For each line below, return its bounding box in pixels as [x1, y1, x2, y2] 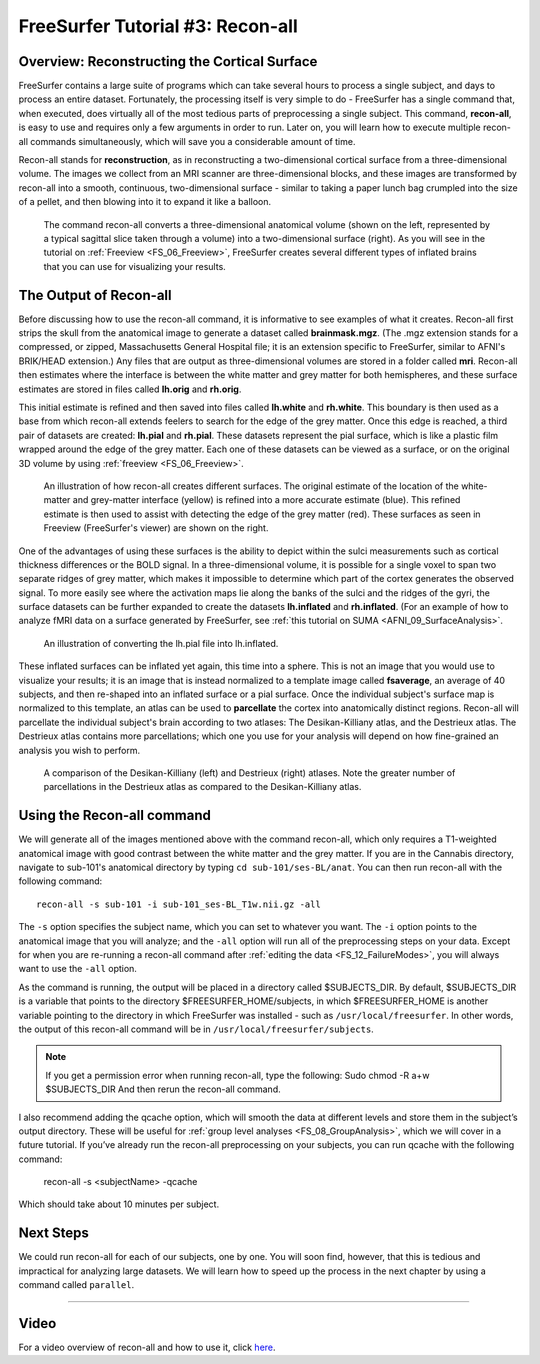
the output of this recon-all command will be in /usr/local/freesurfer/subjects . [18, 1023, 374, 1035]
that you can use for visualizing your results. [43, 260, 227, 272]
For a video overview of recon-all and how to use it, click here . [18, 1341, 276, 1354]
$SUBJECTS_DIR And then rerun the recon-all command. [45, 1083, 281, 1095]
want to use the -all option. [18, 963, 137, 975]
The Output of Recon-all [18, 286, 172, 304]
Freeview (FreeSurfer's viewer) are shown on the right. [43, 522, 269, 534]
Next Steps [18, 1225, 89, 1242]
